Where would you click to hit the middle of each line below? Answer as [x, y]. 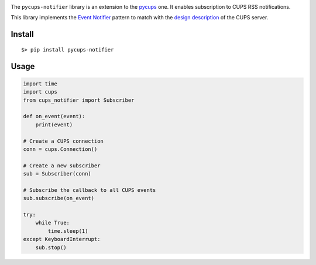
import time [40, 84]
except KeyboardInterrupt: [62, 239]
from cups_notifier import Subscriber [79, 100]
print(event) [54, 125]
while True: [53, 223]
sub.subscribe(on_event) [59, 198]
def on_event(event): [54, 116]
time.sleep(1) [68, 231]
